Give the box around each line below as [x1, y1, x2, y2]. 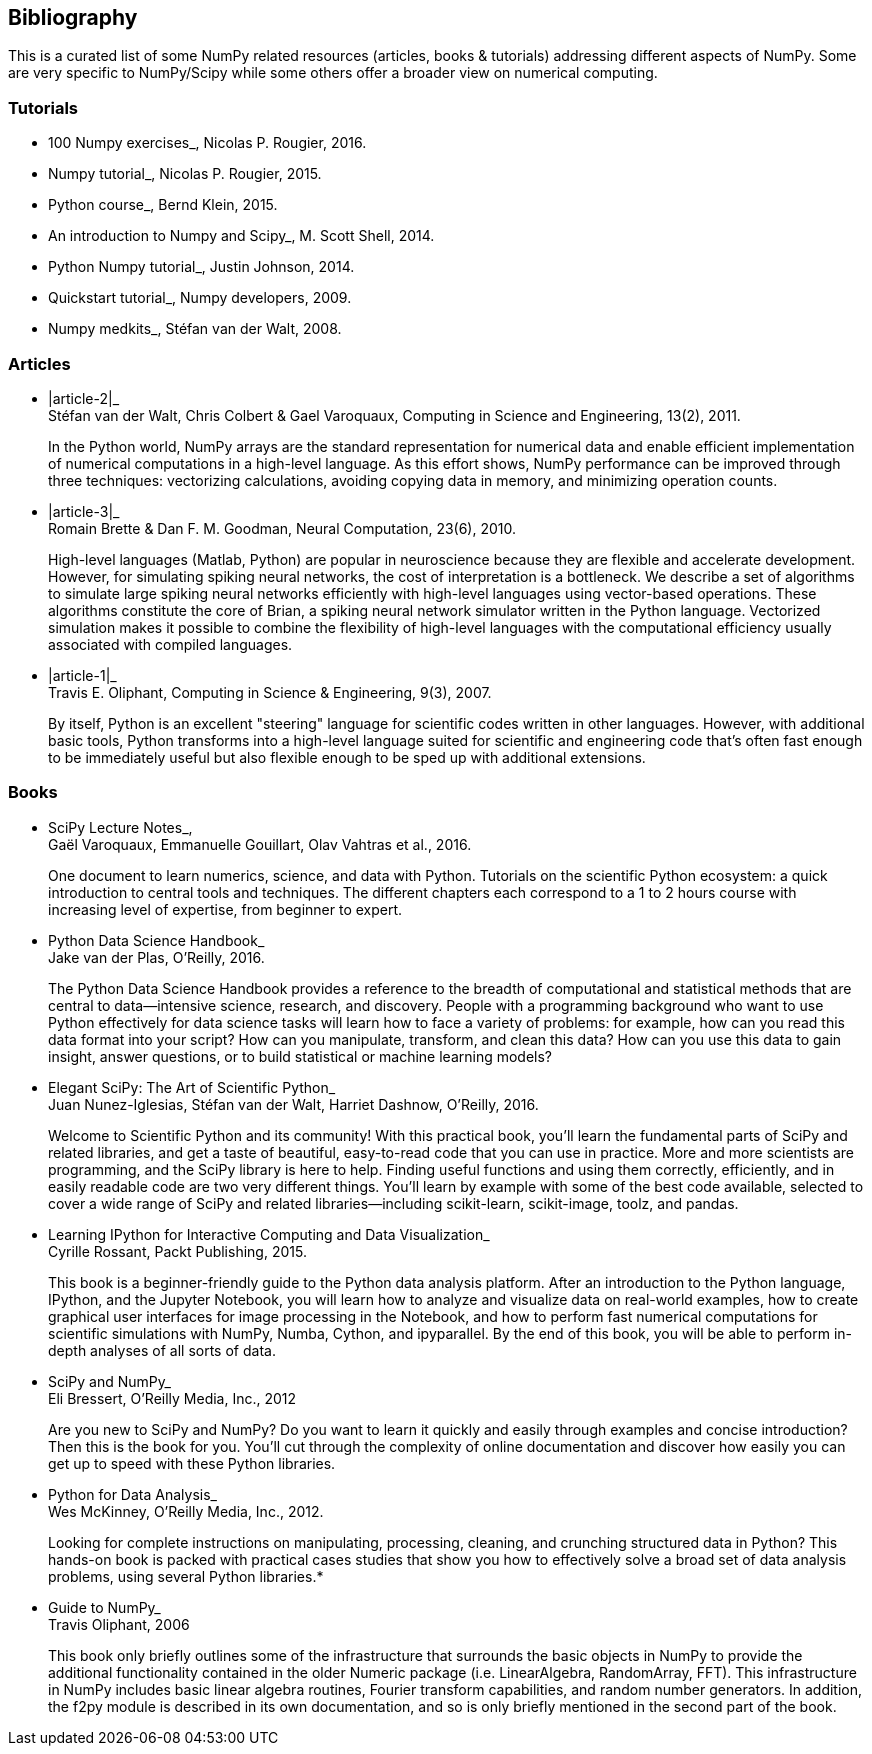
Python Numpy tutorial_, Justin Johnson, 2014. [48, 258, 355, 276]
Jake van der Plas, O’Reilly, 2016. [48, 948, 265, 966]
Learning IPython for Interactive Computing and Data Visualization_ [48, 1225, 490, 1243]
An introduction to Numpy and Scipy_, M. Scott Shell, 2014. [48, 227, 435, 245]
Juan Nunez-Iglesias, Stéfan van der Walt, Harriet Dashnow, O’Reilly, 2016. [48, 1095, 539, 1113]
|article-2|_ [48, 389, 120, 407]
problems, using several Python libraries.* [48, 1567, 324, 1585]
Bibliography [8, 5, 138, 30]
